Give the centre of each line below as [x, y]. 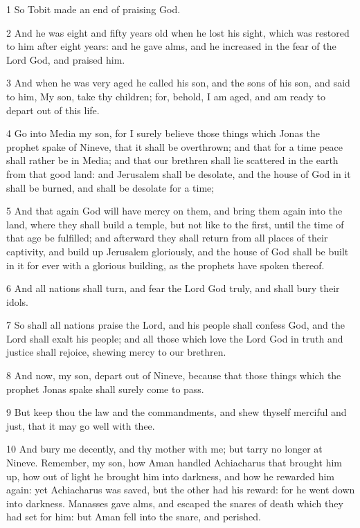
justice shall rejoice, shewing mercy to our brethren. [116, 352]
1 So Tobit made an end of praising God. [93, 9]
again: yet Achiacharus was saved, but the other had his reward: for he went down [181, 490]
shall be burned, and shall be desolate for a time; [110, 187]
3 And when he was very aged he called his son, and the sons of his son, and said [178, 83]
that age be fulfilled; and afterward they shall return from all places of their [167, 238]
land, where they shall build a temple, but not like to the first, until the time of [175, 224]
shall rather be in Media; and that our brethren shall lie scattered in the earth [172, 160]
